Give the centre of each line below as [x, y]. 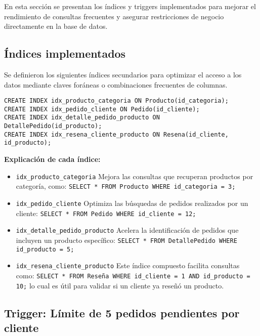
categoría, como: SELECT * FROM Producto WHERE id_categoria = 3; [126, 186]
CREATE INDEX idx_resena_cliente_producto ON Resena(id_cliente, [116, 134]
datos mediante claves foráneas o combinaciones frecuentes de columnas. [116, 84]
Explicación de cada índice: [52, 159]
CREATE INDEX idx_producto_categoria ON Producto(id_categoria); [116, 101]
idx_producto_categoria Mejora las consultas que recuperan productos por [135, 176]
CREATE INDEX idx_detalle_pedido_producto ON [82, 118]
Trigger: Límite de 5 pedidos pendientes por [122, 312]
